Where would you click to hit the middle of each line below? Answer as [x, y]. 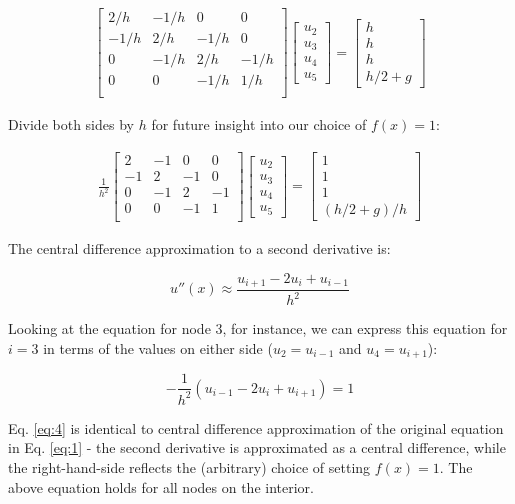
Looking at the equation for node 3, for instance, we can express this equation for [258, 328]
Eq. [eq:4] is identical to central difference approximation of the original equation [256, 427]
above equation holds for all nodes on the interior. [161, 486]
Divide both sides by [71, 124]
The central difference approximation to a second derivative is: [199, 247]
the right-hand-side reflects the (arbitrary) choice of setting [189, 467]
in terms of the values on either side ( [158, 347]
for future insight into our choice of [259, 124]
